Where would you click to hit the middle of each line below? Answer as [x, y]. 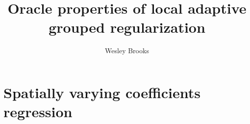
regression [38, 112]
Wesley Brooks [127, 51]
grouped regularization [127, 27]
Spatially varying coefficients [102, 92]
